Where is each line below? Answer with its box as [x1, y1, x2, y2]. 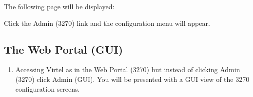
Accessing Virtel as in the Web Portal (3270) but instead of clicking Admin [15, 64, 240, 75]
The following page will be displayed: [4, 1, 115, 11]
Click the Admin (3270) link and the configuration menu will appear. [4, 18, 210, 28]
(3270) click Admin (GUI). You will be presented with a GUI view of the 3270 [15, 74, 250, 84]
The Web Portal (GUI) [4, 41, 123, 57]
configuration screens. [15, 83, 80, 94]
